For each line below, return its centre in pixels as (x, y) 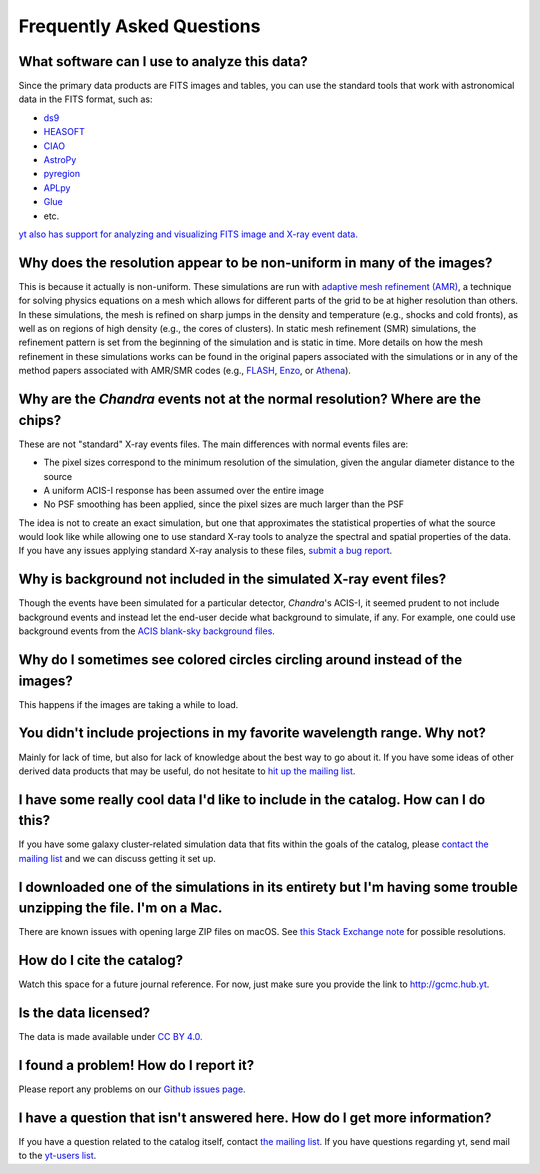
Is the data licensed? (84, 1013)
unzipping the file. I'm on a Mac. (120, 908)
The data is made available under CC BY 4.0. (111, 1037)
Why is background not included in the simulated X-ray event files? (232, 579)
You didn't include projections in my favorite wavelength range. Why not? (252, 733)
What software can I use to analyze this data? (163, 61)
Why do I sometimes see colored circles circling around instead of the (240, 659)
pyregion (62, 174)
